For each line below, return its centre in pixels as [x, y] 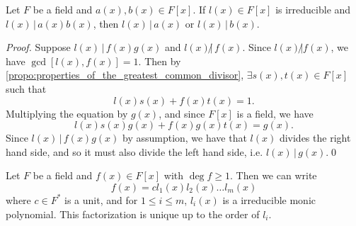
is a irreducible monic [269, 199]
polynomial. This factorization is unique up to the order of [133, 214]
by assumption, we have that [184, 138]
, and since [182, 113]
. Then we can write [274, 175]
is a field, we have [275, 113]
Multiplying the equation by [67, 113]
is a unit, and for [101, 199]
